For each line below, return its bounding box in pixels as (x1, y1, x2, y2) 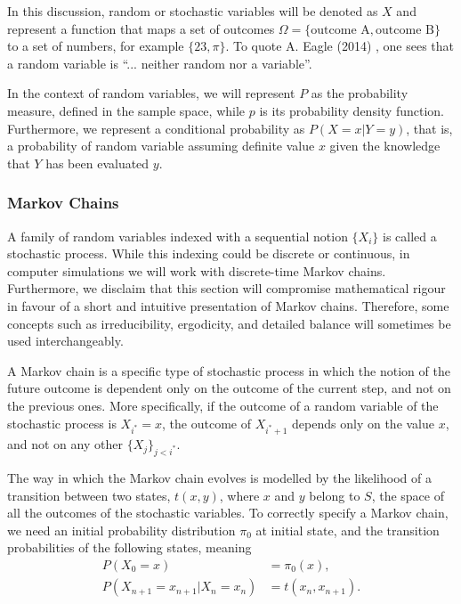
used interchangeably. (7, 331, 124, 350)
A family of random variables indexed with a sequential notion (7, 226, 348, 245)
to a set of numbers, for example (7, 37, 184, 55)
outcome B (376, 23, 434, 37)
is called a (383, 226, 437, 245)
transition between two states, (7, 486, 171, 504)
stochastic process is (7, 413, 117, 432)
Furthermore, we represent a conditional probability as (7, 118, 305, 137)
